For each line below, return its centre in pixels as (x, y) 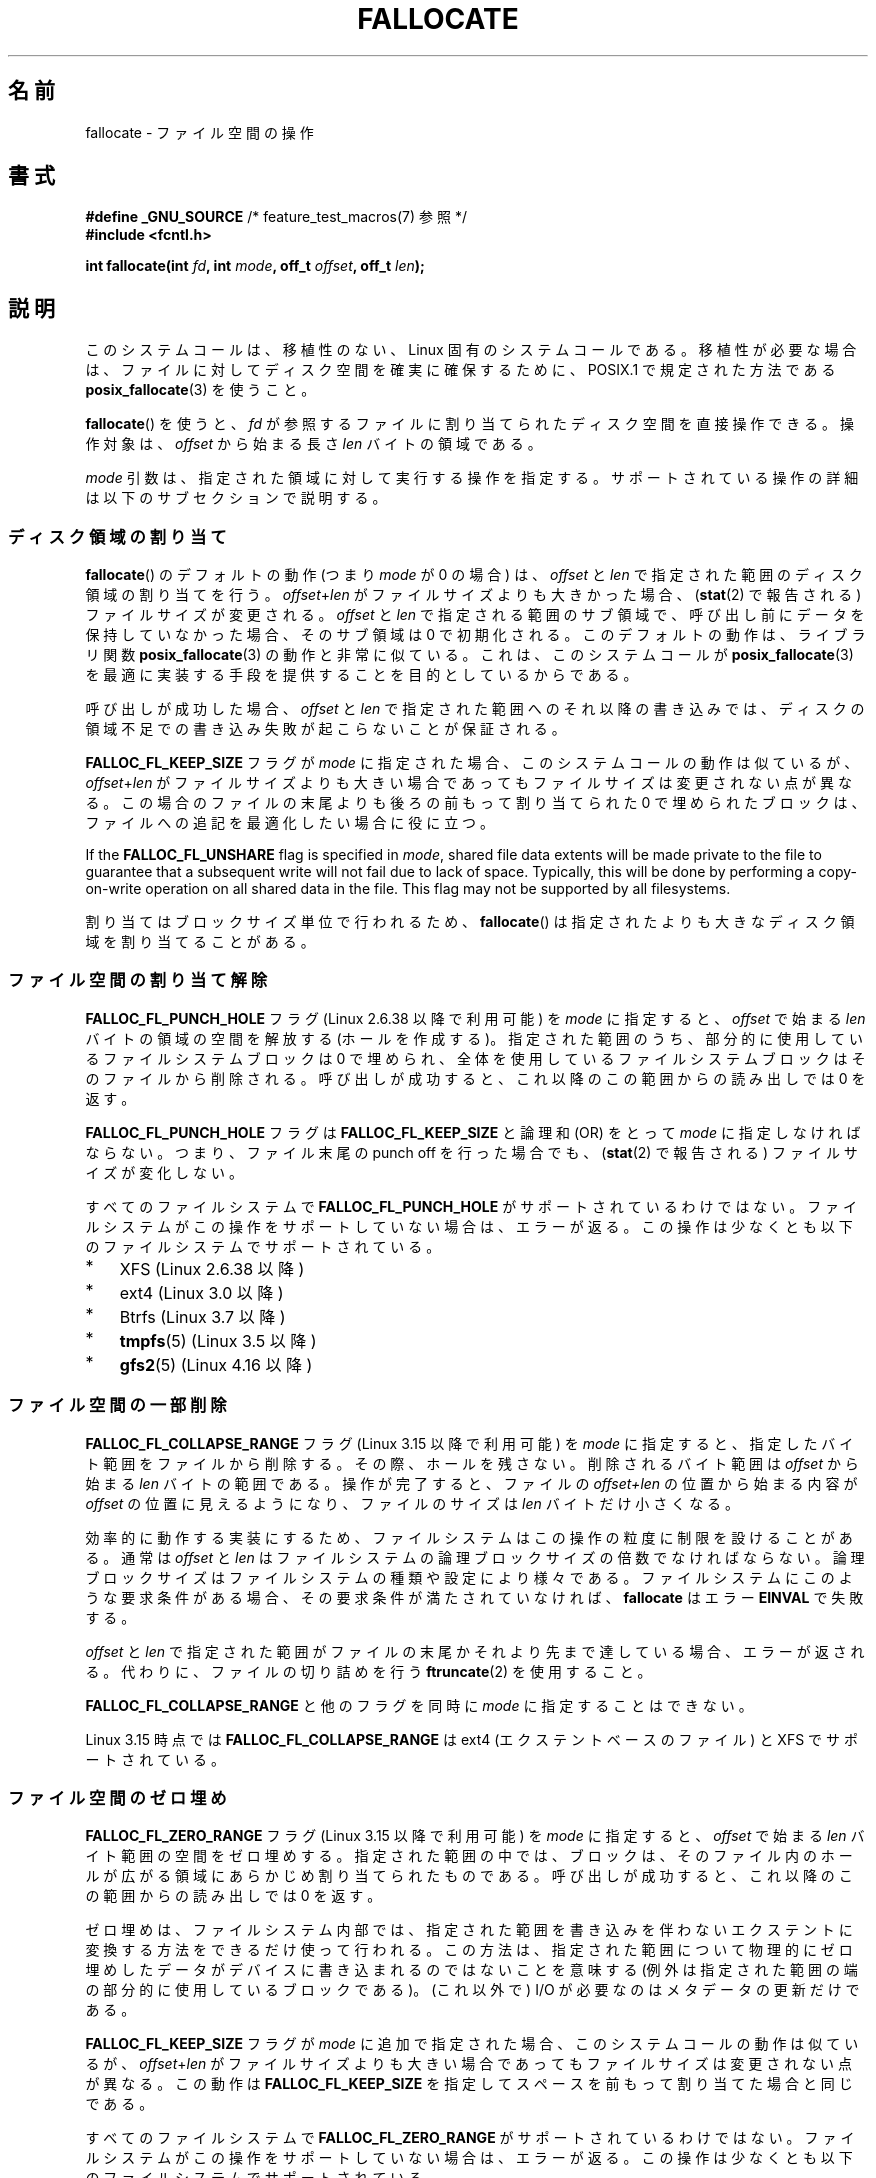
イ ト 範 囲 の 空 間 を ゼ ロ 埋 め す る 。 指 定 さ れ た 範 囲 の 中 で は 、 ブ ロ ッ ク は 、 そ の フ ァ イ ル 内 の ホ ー (469, 1856)
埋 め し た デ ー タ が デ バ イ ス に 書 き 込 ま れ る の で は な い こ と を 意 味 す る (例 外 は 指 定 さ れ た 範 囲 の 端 (471, 1970)
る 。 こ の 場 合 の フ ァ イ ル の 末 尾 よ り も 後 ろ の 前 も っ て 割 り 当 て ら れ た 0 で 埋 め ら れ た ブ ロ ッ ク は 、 (475, 803)
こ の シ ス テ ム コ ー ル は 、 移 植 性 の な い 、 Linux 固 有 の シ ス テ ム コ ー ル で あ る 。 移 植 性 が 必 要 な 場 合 (471, 350)
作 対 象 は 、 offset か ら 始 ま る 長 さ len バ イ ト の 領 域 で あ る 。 (313, 444)
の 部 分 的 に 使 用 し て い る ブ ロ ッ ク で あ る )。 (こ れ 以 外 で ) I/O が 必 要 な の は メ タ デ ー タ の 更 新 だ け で (472, 1990)
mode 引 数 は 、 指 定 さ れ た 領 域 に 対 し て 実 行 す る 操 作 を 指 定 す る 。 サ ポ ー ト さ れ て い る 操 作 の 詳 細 (472, 478)
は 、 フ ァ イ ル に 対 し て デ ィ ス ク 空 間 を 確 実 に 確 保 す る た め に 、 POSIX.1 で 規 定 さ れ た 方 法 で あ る (460, 370)
